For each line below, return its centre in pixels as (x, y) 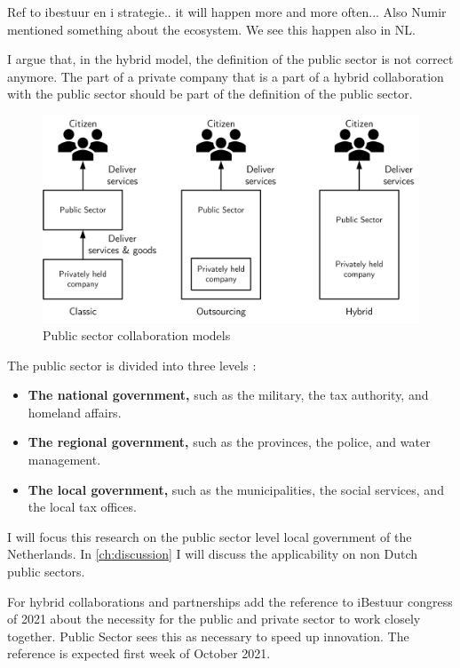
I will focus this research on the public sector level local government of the (210, 536)
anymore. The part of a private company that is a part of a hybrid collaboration (226, 76)
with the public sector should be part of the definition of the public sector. (210, 94)
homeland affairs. (75, 412)
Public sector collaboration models (137, 335)
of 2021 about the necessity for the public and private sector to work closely (214, 619)
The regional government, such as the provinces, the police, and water (229, 442)
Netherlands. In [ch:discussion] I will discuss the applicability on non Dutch (213, 554)
